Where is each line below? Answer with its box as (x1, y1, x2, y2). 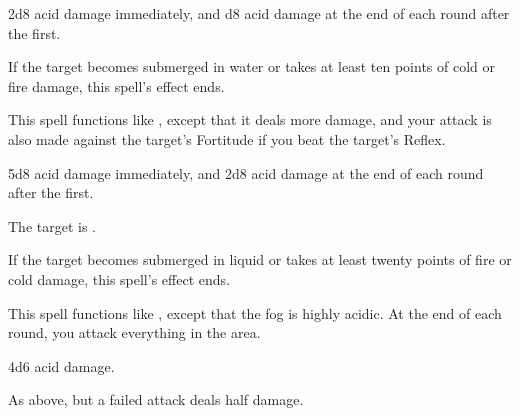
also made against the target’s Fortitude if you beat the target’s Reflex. (8, 128, 446, 149)
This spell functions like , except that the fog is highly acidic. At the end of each (8, 302, 502, 323)
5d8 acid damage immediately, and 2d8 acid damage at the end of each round (8, 162, 484, 183)
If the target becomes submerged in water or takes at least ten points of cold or (8, 56, 496, 77)
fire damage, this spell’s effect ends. (8, 75, 225, 96)
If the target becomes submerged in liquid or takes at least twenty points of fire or (8, 249, 512, 270)
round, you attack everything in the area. (8, 322, 261, 343)
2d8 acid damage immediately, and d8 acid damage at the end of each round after (8, 3, 510, 23)
